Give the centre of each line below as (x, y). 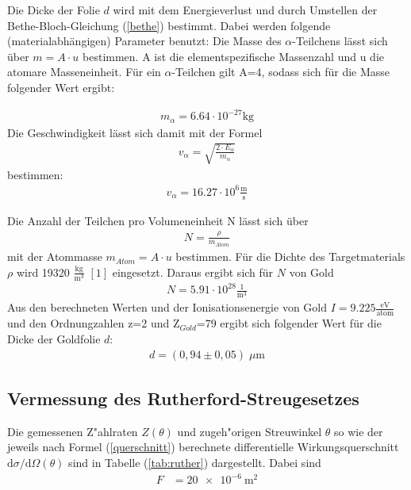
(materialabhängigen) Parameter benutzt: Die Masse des (144, 41)
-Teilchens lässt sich (340, 41)
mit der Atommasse (55, 256)
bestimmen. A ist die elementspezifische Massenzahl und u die (233, 56)
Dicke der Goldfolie (54, 338)
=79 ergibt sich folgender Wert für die (289, 323)
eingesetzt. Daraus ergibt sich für (193, 272)
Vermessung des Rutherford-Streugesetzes (183, 398)
